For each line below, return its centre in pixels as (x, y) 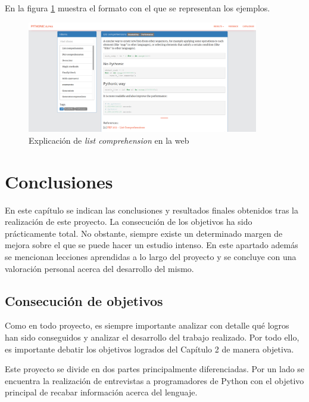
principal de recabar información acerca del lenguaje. (101, 392)
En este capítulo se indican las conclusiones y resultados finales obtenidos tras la (152, 210)
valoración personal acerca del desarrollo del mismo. (99, 268)
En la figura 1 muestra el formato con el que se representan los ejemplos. (138, 8)
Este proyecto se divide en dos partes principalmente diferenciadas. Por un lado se (155, 369)
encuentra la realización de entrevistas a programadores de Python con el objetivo (154, 380)
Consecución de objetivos (84, 300)
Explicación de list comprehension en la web (109, 140)
